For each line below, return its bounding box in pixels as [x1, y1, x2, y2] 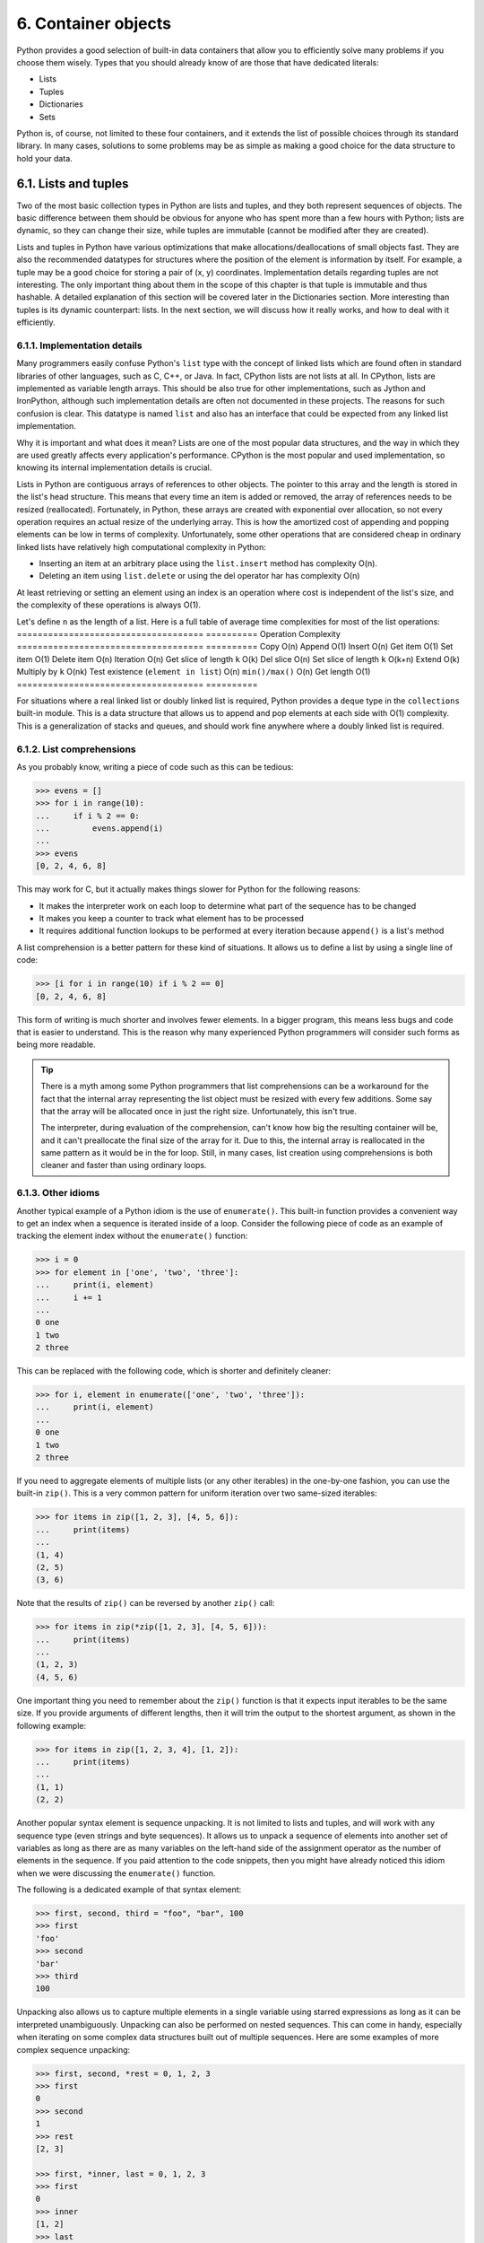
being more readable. [16, 1039, 96, 1050]
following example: [16, 1720, 87, 1731]
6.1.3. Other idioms [16, 1187, 100, 1200]
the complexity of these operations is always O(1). [16, 599, 202, 610]
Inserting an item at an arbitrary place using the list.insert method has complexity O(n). [39, 558, 378, 569]
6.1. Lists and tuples [16, 176, 129, 192]
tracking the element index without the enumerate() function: [16, 1230, 248, 1242]
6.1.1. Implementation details [16, 339, 143, 352]
